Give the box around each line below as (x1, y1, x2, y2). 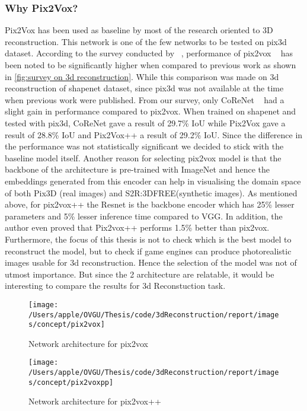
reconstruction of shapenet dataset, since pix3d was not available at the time (5, 82, 284, 94)
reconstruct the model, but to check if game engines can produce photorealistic (5, 244, 292, 257)
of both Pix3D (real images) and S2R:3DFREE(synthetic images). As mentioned (5, 186, 298, 199)
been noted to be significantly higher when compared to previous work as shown (5, 59, 296, 71)
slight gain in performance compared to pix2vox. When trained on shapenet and (5, 105, 296, 117)
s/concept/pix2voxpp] (28, 378, 114, 387)
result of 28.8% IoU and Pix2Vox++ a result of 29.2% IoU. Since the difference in (5, 128, 303, 141)
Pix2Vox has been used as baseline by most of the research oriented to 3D (5, 24, 273, 36)
